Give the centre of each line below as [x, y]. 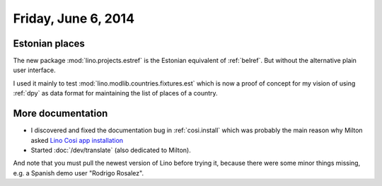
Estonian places [49, 43]
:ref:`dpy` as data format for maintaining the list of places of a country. [116, 93]
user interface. [34, 70]
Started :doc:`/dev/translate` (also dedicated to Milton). [111, 150]
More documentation [60, 114]
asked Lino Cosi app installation [77, 140]
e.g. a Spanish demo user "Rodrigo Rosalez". [79, 173]
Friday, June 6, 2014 [74, 18]
